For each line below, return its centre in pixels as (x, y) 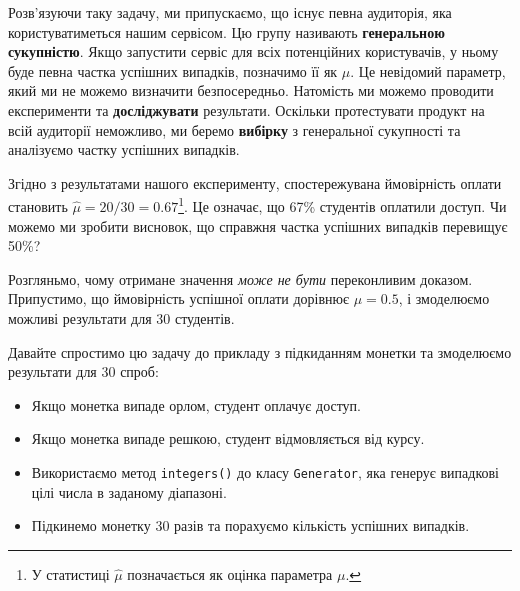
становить (38, 206)
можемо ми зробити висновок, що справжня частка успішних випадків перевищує (258, 225)
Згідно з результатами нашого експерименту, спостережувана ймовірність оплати (255, 182)
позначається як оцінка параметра (230, 573)
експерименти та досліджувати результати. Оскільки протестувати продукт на (246, 109)
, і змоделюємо (444, 298)
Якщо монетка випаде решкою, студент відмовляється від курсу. (228, 438)
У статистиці (70, 573)
